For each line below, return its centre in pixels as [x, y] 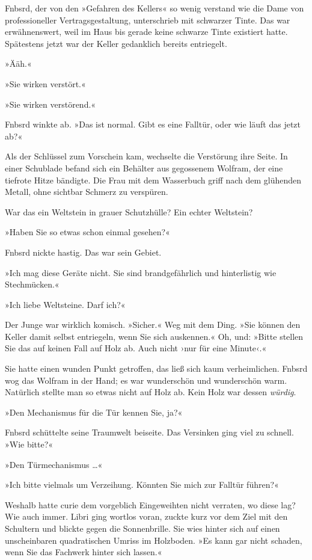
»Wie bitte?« [29, 444]
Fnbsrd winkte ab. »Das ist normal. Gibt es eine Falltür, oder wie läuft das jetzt [153, 124]
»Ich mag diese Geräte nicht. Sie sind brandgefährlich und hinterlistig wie [141, 272]
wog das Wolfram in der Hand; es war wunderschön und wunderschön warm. [146, 380]
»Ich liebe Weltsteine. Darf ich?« [65, 304]
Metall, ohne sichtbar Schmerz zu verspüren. [87, 192]
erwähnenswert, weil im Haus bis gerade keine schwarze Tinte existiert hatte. [146, 32]
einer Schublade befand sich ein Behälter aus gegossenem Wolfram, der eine [144, 168]
